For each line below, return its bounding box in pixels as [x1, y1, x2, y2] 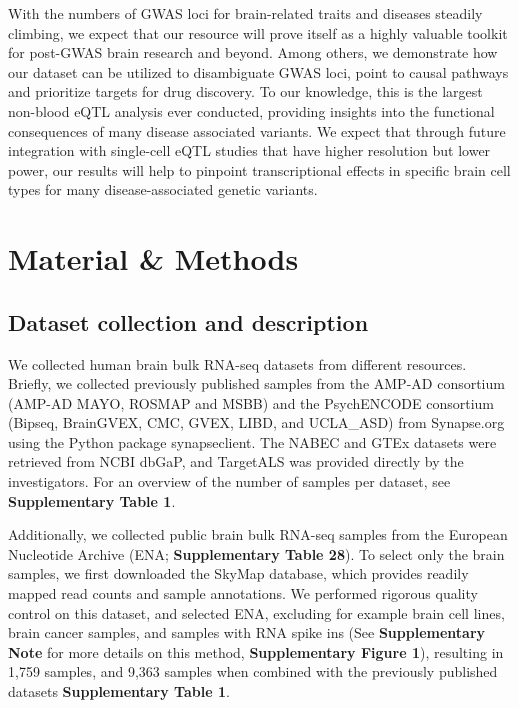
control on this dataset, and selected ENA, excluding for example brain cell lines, [8, 602, 505, 623]
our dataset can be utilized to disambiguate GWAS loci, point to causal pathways [8, 61, 509, 82]
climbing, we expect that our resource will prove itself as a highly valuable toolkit [8, 22, 508, 43]
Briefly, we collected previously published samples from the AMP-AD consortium [8, 373, 505, 394]
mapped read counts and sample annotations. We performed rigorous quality [8, 583, 478, 604]
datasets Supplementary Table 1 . [8, 681, 230, 702]
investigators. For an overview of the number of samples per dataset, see [8, 471, 451, 492]
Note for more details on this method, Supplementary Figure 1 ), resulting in [8, 641, 504, 662]
